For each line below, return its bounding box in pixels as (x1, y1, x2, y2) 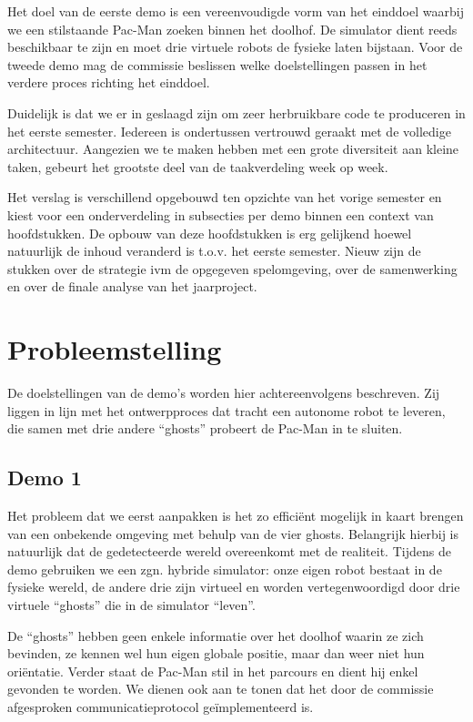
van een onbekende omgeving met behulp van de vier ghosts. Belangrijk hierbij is (7, 524, 458, 543)
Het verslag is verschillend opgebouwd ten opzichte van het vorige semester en (7, 188, 442, 207)
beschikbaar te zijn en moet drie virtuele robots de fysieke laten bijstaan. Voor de (7, 37, 463, 56)
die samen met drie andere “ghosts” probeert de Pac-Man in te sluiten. (7, 419, 403, 438)
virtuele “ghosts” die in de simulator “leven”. (7, 595, 256, 614)
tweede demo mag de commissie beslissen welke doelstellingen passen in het (7, 55, 428, 74)
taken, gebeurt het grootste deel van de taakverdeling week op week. (7, 157, 388, 176)
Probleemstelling (7, 330, 222, 368)
